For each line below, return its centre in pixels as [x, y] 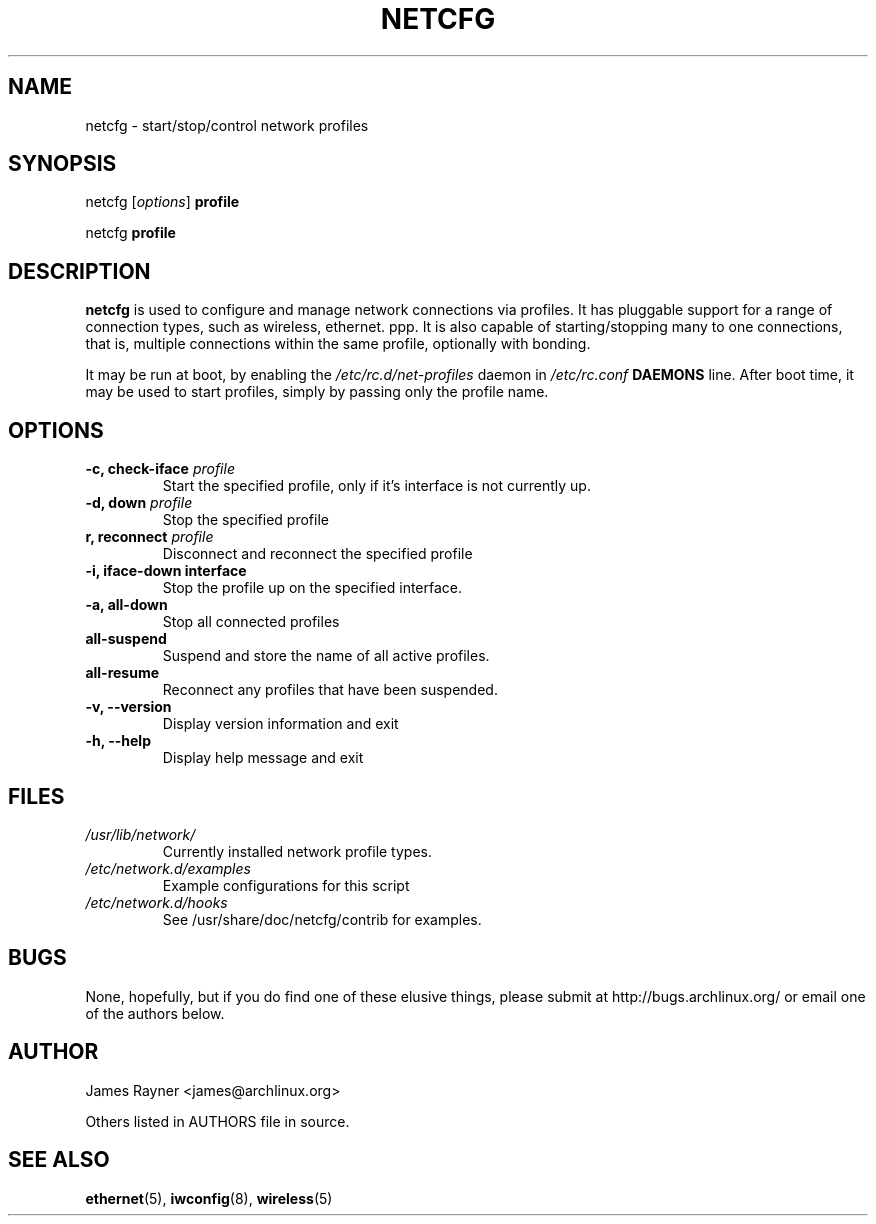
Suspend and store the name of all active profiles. [326, 656]
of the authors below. [155, 1013]
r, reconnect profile [149, 537]
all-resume [122, 673]
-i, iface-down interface [166, 571]
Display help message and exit [263, 758]
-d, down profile [139, 503]
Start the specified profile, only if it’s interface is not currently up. [376, 486]
